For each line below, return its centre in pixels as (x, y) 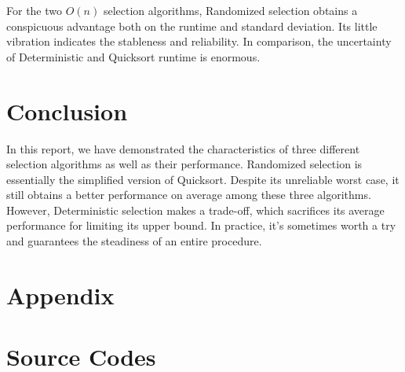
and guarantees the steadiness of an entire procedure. (134, 241)
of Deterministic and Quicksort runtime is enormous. (133, 56)
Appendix (60, 295)
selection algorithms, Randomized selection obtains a (230, 10)
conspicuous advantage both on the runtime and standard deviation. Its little (192, 26)
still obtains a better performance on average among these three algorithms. (189, 195)
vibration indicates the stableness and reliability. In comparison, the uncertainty (199, 41)
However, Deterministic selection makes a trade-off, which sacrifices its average (195, 210)
